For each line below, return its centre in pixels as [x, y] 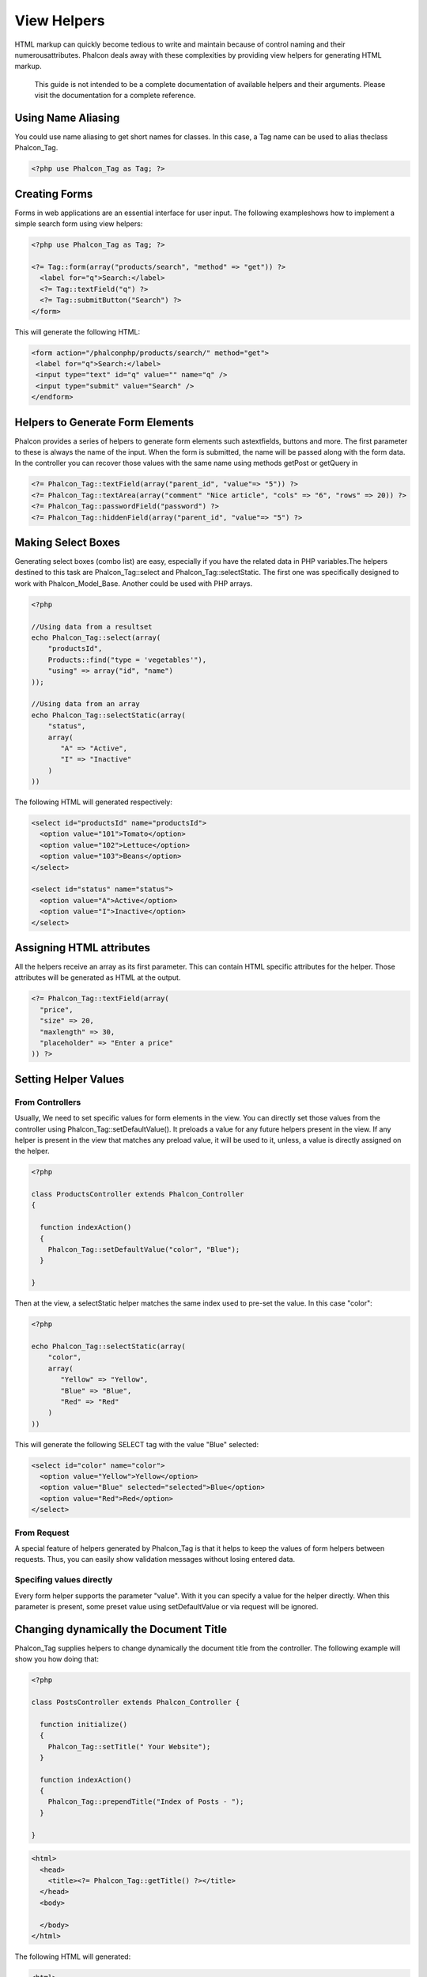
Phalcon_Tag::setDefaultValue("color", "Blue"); [144, 1250]
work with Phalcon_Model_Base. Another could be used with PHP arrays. [134, 583]
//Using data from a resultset [92, 626]
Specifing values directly [64, 1580]
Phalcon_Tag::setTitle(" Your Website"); [129, 1746]
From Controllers [48, 1102]
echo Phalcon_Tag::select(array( [96, 638]
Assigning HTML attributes [82, 948]
